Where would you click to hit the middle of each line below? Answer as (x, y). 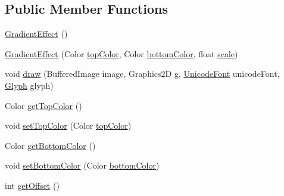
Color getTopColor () (43, 105)
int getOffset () (32, 185)
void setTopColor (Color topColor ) (68, 125)
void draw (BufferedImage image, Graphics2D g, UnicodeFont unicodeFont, (142, 74)
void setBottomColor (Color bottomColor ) (82, 165)
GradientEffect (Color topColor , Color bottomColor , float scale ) (121, 53)
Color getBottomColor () (50, 145)
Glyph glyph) (29, 85)
